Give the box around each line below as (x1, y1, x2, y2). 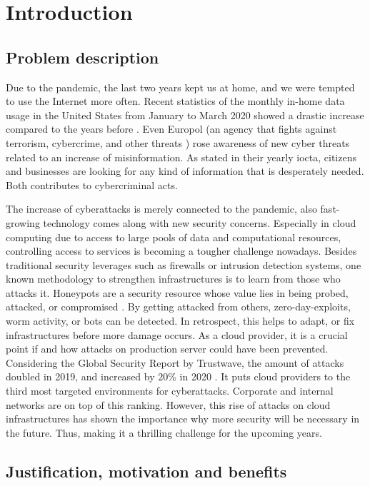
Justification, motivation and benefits (6, 460, 287, 482)
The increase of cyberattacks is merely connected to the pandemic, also (6, 201, 317, 216)
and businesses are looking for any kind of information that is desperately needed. (6, 163, 364, 178)
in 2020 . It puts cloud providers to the (179, 369, 351, 384)
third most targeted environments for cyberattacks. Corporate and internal (6, 383, 334, 398)
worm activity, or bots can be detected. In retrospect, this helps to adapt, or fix (6, 313, 355, 328)
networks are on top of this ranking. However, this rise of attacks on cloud (6, 397, 331, 412)
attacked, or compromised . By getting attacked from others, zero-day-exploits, (6, 299, 351, 314)
